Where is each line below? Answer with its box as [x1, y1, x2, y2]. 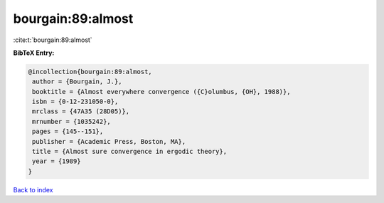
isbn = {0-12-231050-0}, [32, 98, 119, 106]
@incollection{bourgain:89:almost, [28, 68, 152, 76]
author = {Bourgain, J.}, [32, 78, 122, 85]
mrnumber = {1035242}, [32, 118, 112, 125]
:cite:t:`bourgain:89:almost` [13, 36, 92, 44]
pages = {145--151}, [32, 127, 104, 135]
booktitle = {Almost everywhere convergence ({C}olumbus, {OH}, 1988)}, [32, 88, 291, 95]
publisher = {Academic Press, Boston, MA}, [32, 137, 186, 145]
